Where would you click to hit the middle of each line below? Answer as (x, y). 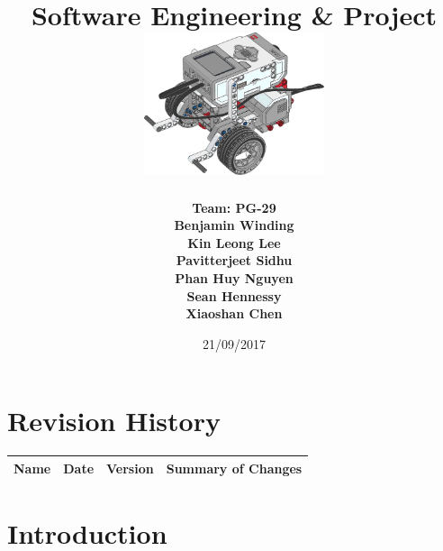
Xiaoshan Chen (234, 313)
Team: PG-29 (234, 207)
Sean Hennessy (234, 295)
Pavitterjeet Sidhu (234, 260)
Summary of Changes (234, 468)
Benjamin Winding (234, 225)
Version (130, 468)
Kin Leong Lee (234, 242)
